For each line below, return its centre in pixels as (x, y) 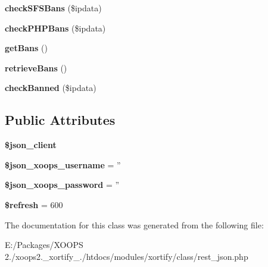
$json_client (31, 145)
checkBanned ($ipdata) (51, 88)
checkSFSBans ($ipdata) (53, 8)
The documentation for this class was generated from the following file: (134, 224)
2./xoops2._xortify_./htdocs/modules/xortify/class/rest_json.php (127, 256)
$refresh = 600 (34, 204)
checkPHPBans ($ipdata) (55, 28)
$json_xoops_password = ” (62, 185)
